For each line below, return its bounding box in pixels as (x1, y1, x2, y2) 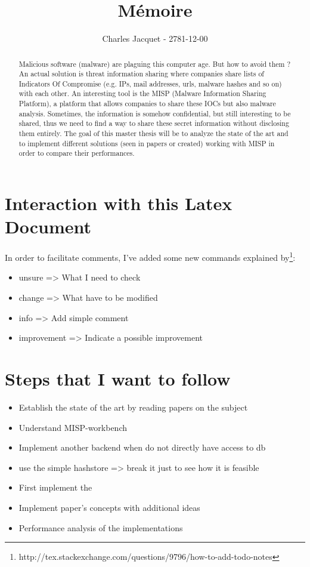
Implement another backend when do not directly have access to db (18, 441, 266, 454)
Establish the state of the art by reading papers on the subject (18, 400, 248, 413)
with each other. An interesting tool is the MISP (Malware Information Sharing (18, 88, 266, 98)
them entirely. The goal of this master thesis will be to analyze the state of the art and (18, 128, 289, 138)
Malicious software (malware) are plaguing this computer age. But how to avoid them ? (18, 58, 291, 69)
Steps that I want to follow (5, 366, 231, 391)
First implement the (18, 481, 92, 494)
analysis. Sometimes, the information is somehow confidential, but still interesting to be (18, 108, 291, 118)
